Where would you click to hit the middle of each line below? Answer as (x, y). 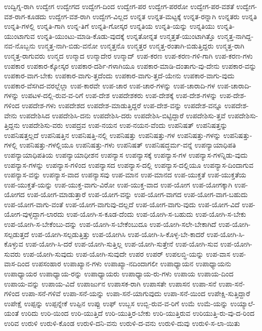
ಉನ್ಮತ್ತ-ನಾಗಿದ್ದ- (235, 36)
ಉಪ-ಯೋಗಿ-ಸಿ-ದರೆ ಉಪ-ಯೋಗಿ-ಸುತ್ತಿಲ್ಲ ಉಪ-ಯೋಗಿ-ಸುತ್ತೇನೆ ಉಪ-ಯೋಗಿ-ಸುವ (122, 244)
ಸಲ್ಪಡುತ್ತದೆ (17, 234)
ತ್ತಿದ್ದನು (12, 125)
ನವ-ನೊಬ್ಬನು (20, 46)
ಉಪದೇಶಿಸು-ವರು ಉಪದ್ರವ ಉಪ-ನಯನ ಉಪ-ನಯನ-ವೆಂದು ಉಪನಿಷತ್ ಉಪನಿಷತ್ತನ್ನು (125, 125)
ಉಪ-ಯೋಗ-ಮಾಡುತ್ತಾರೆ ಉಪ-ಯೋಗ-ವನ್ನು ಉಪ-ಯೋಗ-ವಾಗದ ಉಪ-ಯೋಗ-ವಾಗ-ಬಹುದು (137, 194)
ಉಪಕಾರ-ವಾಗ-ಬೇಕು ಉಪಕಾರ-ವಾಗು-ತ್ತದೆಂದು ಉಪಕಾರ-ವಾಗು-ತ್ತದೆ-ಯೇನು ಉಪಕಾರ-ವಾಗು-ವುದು (119, 76)
